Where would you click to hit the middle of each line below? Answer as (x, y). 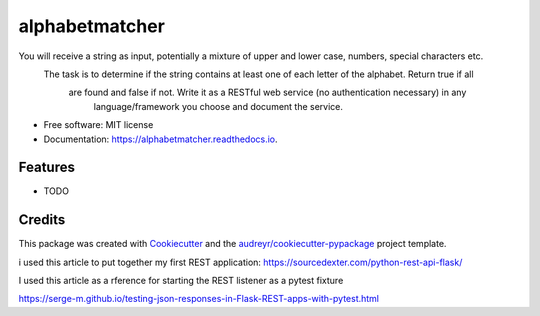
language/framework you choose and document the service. (218, 106)
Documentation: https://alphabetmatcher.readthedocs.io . (161, 139)
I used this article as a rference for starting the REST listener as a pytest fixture (181, 281)
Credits (42, 220)
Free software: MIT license (98, 125)
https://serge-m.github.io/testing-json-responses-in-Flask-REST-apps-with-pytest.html (199, 299)
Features (46, 167)
